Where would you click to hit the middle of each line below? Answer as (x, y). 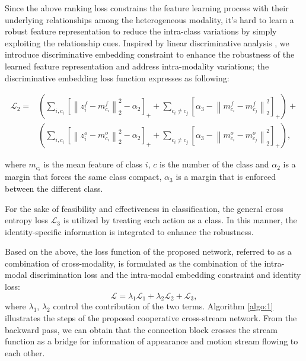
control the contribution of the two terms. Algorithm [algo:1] (163, 306)
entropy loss (26, 220)
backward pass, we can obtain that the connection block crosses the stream (141, 329)
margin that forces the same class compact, (83, 177)
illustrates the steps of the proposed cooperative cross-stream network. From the (151, 318)
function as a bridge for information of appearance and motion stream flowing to (152, 341)
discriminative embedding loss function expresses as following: (117, 77)
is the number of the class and (214, 164)
